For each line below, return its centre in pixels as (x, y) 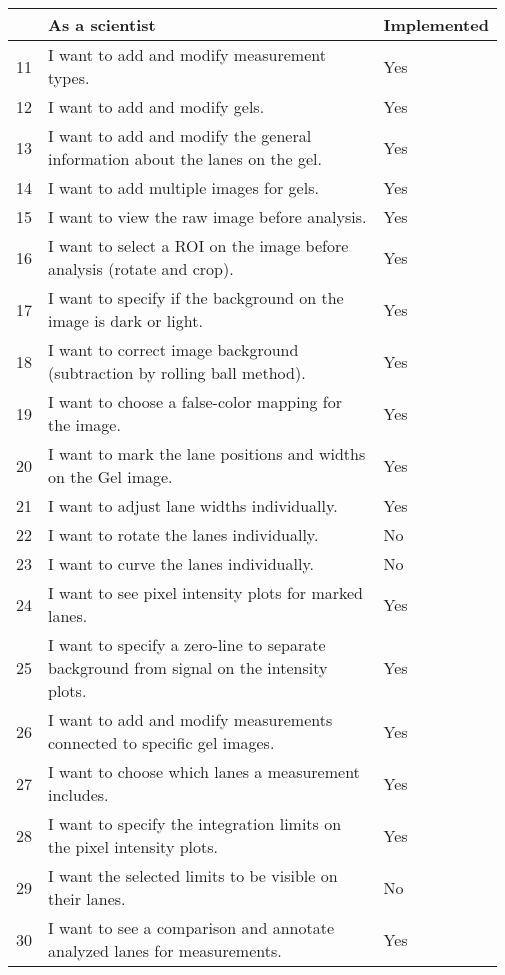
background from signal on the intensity (188, 667)
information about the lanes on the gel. (185, 158)
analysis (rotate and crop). (141, 268)
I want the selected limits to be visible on (193, 875)
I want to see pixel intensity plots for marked (206, 592)
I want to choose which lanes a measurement (204, 771)
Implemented (436, 24)
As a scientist (102, 24)
